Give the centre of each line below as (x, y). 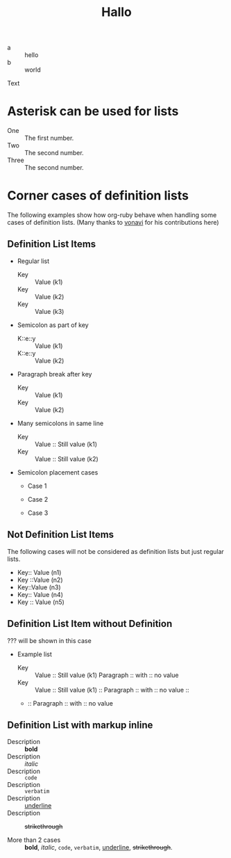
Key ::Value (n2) (40, 580)
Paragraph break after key (54, 374)
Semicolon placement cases (58, 472)
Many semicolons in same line (60, 423)
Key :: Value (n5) (41, 602)
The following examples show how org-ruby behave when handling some (112, 215)
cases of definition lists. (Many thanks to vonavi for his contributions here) (113, 223)
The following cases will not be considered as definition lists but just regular (115, 551)
